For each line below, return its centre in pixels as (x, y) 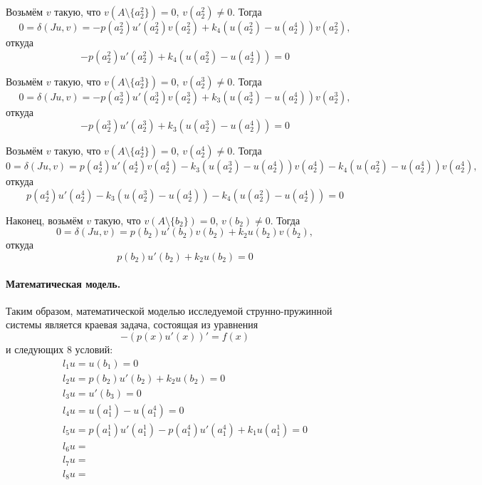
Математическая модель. (63, 283)
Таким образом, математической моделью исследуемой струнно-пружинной (169, 310)
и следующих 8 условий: (59, 349)
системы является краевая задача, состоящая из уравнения (132, 324)
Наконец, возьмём (44, 220)
